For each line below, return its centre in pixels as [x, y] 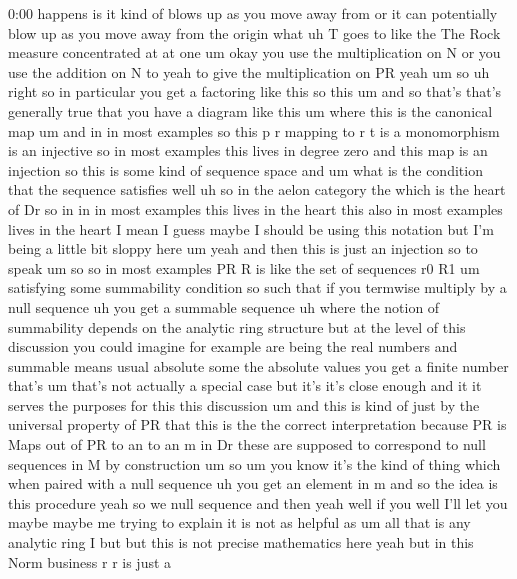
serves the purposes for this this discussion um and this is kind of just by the [244, 404]
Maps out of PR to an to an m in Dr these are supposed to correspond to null [247, 444]
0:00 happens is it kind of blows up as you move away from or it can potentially [253, 13]
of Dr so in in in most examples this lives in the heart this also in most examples [255, 208]
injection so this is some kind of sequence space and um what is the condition [245, 169]
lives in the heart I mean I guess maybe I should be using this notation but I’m [251, 228]
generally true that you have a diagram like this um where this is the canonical [250, 110]
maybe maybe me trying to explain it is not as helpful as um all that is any [239, 522]
